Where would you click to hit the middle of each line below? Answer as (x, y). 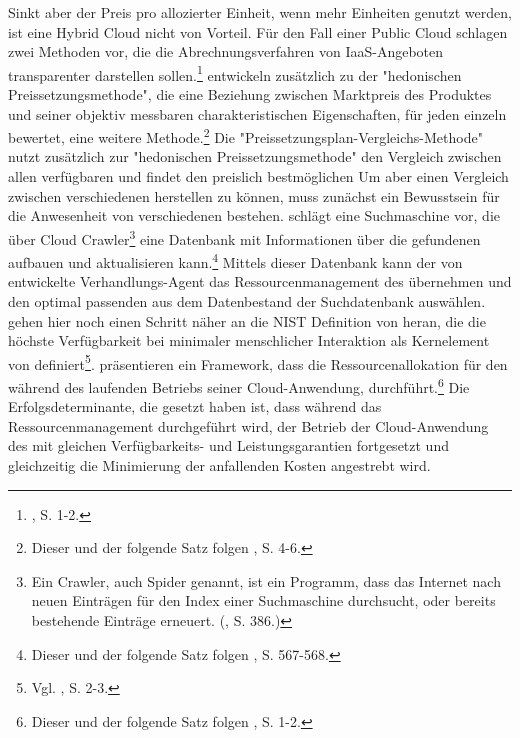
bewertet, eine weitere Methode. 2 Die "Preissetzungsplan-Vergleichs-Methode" (245, 135)
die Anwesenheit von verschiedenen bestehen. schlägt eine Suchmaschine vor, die (254, 215)
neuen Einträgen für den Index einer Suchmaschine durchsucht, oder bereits (263, 600)
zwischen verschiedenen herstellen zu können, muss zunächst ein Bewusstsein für (254, 195)
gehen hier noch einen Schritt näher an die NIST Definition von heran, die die (247, 320)
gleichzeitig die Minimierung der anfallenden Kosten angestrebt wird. (219, 465)
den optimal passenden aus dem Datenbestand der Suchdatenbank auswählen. (247, 300)
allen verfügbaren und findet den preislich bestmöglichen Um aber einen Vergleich (258, 176)
